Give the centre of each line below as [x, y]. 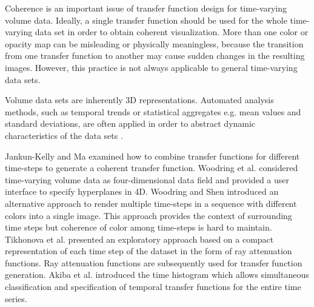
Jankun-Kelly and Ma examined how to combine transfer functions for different [152, 156]
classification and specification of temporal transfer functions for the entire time [153, 287]
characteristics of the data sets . [64, 135]
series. [16, 298]
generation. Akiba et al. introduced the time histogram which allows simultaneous [157, 275]
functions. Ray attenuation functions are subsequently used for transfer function [154, 262]
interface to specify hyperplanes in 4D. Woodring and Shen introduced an [142, 191]
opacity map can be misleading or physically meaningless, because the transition [154, 43]
